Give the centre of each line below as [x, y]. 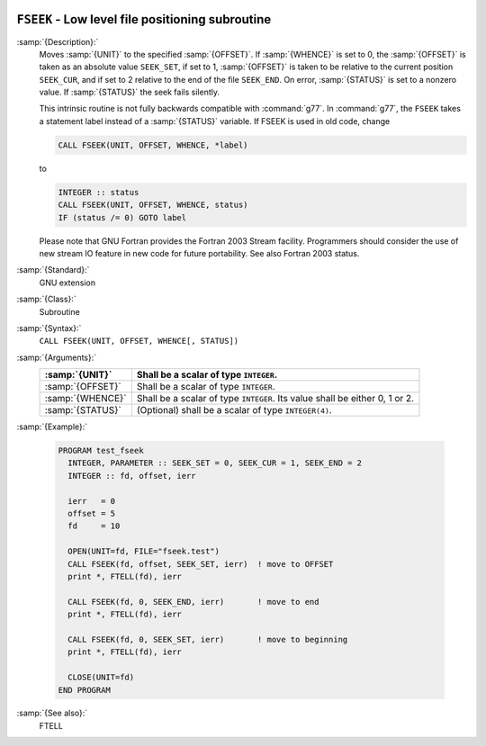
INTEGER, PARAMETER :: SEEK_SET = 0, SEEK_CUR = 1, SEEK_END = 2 [215, 463]
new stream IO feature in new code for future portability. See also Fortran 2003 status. [199, 253]
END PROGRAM [85, 690]
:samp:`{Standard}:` [53, 270]
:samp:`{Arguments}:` [57, 357]
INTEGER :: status [99, 192]
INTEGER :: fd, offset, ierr [132, 476]
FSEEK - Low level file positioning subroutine [144, 19]
